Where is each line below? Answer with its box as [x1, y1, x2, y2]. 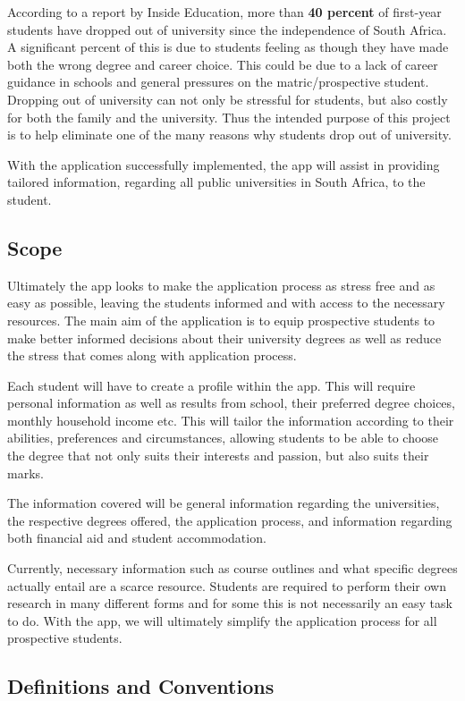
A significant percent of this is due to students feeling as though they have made [7, 38, 449, 56]
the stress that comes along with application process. [7, 346, 297, 365]
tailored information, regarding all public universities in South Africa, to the [7, 173, 426, 191]
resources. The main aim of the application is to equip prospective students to [7, 310, 435, 329]
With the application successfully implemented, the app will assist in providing [7, 155, 440, 173]
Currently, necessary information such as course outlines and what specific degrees [7, 559, 458, 578]
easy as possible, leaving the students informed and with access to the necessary [7, 293, 445, 312]
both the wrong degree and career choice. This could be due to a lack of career [7, 55, 438, 73]
